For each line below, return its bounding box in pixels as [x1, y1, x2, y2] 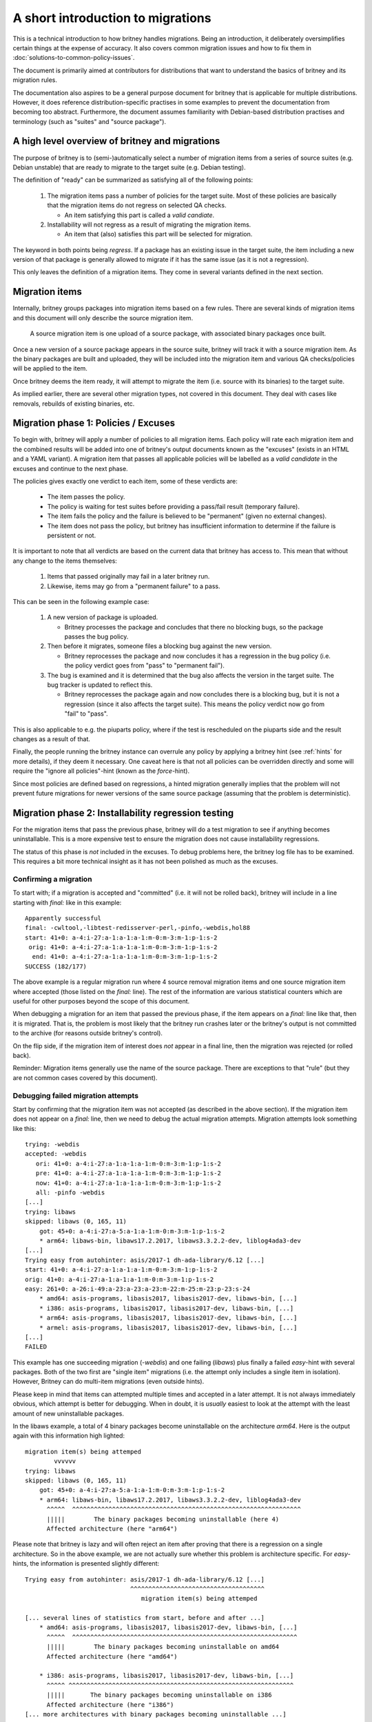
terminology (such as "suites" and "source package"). [12, 117, 167, 125]
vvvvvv [54, 1458, 76, 1465]
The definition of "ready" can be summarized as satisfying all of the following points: [12, 176, 254, 184]
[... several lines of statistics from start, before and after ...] [25, 1614, 265, 1622]
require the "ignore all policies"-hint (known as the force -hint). [12, 767, 189, 775]
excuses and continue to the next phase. [12, 464, 128, 473]
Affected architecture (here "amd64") [46, 1652, 178, 1660]
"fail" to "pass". [64, 709, 108, 718]
